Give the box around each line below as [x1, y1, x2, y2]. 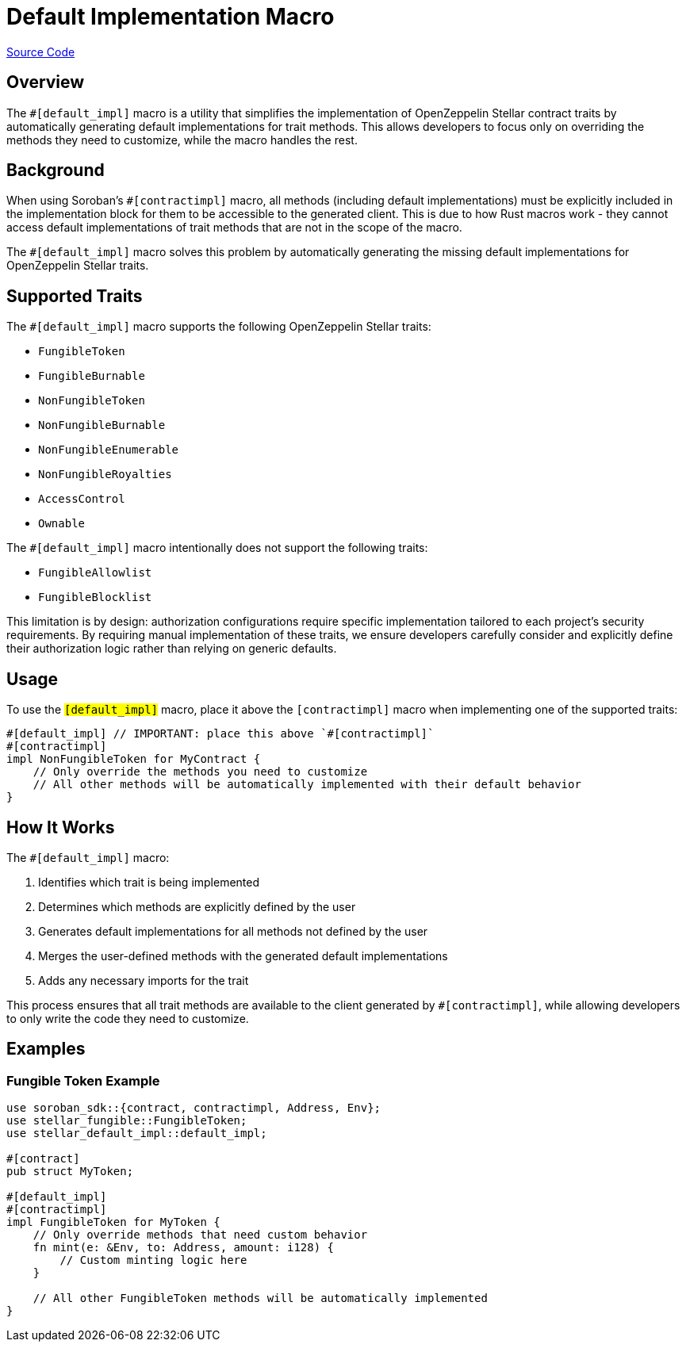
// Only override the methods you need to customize [33, 765, 368, 779]
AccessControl [38, 492, 125, 506]
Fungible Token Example [6, 1072, 160, 1089]
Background [6, 160, 105, 181]
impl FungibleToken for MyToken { [6, 1216, 220, 1229]
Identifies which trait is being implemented [38, 875, 260, 889]
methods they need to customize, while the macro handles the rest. [6, 132, 358, 147]
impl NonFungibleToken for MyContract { [6, 753, 261, 766]
